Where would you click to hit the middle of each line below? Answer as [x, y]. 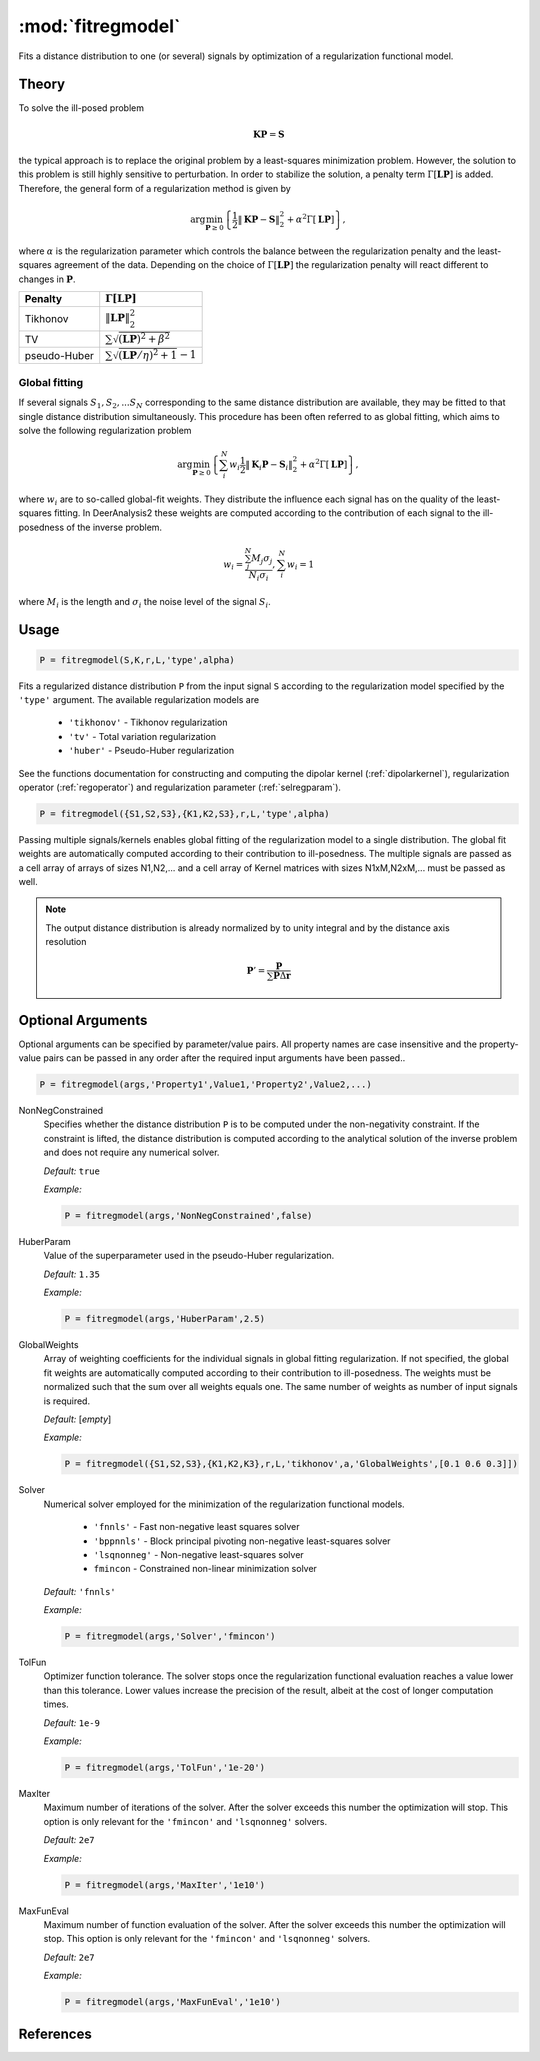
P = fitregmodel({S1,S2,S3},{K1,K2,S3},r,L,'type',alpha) [184, 813]
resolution [66, 942]
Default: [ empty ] [77, 1419]
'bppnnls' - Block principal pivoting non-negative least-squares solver [242, 1541]
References [55, 2033]
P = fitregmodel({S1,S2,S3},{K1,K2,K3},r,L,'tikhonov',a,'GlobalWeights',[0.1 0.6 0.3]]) [291, 1464]
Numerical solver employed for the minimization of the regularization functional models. [224, 1504]
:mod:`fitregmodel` [99, 26]
